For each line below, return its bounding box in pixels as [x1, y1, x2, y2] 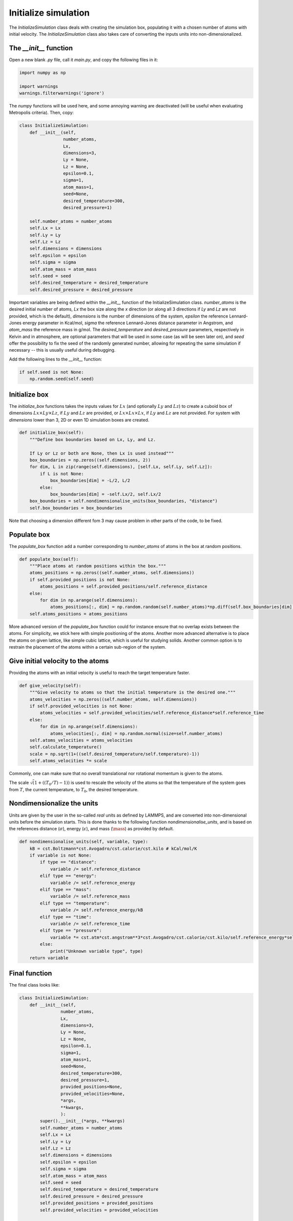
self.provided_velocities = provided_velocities [40, 1207, 159, 1213]
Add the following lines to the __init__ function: [9, 356, 102, 362]
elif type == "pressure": [40, 928, 102, 933]
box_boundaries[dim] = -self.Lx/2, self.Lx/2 [50, 491, 161, 497]
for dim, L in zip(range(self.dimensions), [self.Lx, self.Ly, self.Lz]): [29, 464, 212, 470]
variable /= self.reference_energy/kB [50, 907, 144, 913]
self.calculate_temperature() [29, 744, 102, 750]
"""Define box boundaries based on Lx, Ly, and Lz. [29, 437, 156, 442]
